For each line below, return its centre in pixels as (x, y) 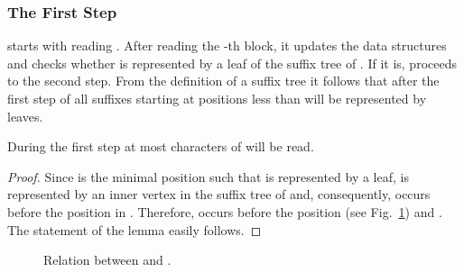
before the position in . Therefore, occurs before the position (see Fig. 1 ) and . (225, 211)
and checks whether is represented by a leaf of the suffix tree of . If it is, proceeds (232, 63)
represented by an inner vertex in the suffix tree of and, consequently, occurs (219, 194)
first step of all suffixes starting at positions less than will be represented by (217, 98)
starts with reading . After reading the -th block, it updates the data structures (227, 45)
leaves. (25, 116)
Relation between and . (107, 260)
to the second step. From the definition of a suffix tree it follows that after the (223, 81)
